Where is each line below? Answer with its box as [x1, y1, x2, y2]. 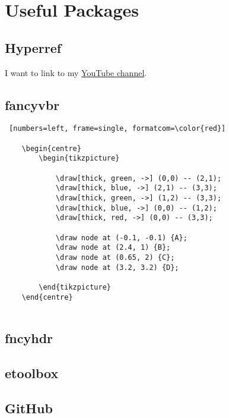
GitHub [5, 398, 53, 417]
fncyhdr [5, 329, 53, 347]
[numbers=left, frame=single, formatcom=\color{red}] [9, 124, 226, 133]
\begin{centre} [21, 144, 81, 153]
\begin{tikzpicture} [39, 154, 120, 163]
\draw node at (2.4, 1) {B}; [55, 243, 171, 252]
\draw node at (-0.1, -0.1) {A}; [55, 233, 187, 242]
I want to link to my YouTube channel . [5, 66, 147, 78]
